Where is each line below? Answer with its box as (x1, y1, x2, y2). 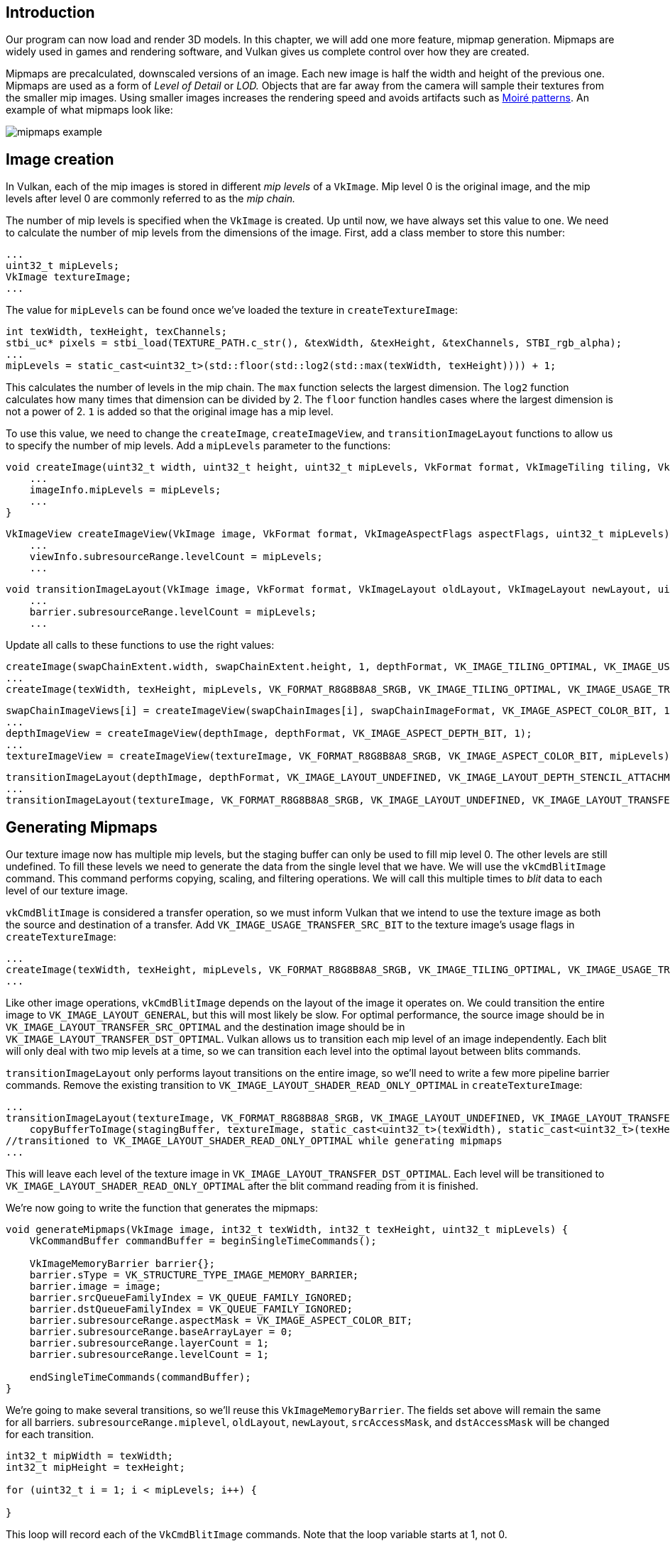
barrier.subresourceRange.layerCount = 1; (29, 1337, 269, 1349)
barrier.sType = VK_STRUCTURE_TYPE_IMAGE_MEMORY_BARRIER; (29, 1269, 359, 1281)
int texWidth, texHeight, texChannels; (6, 326, 227, 338)
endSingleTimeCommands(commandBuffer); (29, 1371, 251, 1383)
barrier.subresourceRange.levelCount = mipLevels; (29, 606, 317, 618)
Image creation (6, 150, 114, 168)
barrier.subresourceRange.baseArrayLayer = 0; (29, 1326, 293, 1338)
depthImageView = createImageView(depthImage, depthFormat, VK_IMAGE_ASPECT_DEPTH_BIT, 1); (6, 728, 532, 740)
